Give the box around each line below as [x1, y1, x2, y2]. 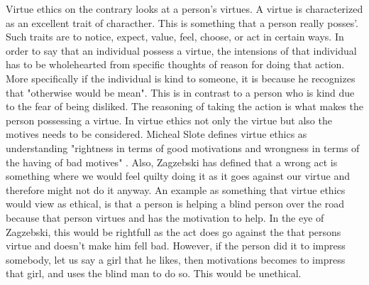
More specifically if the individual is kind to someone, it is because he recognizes [6, 70, 356, 85]
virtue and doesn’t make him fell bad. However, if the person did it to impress [6, 238, 346, 253]
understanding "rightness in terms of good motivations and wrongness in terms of [6, 140, 360, 155]
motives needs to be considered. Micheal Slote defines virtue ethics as [6, 127, 307, 141]
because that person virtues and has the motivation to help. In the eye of [6, 210, 324, 225]
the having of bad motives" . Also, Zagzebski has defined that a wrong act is [6, 154, 338, 169]
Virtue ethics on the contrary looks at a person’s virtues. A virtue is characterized [6, 1, 363, 16]
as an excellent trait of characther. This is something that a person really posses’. [6, 15, 358, 30]
